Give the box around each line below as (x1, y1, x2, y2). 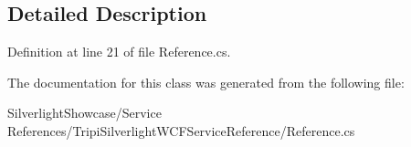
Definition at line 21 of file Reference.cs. (7, 42, 231, 61)
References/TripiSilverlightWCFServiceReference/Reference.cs (7, 121, 355, 140)
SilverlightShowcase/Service (7, 103, 162, 122)
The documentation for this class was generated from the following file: (7, 72, 405, 91)
